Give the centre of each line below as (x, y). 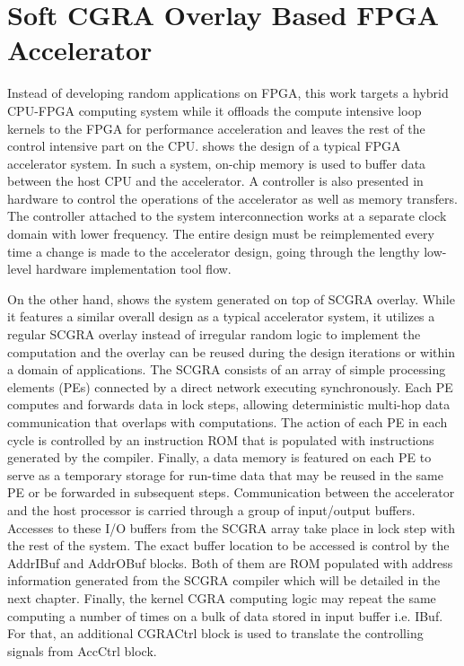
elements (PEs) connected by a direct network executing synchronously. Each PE (230, 386)
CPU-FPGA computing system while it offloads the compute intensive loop (214, 110)
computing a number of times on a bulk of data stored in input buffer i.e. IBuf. (225, 615)
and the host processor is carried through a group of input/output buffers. (211, 509)
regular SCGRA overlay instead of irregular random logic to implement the (214, 334)
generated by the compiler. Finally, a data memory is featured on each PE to (219, 457)
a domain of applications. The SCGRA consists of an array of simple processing (227, 369)
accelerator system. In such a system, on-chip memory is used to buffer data (217, 163)
